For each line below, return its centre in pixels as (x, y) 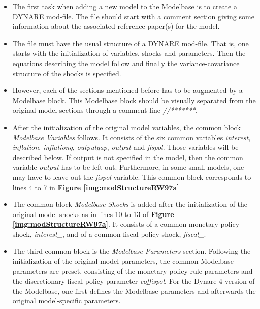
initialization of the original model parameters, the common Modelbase (123, 261)
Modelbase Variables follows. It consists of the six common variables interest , (132, 137)
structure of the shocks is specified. (67, 73)
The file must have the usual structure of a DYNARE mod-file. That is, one (131, 43)
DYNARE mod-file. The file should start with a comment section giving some (133, 16)
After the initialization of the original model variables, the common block (126, 127)
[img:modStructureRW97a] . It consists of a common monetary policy (126, 224)
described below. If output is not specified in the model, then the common (128, 157)
